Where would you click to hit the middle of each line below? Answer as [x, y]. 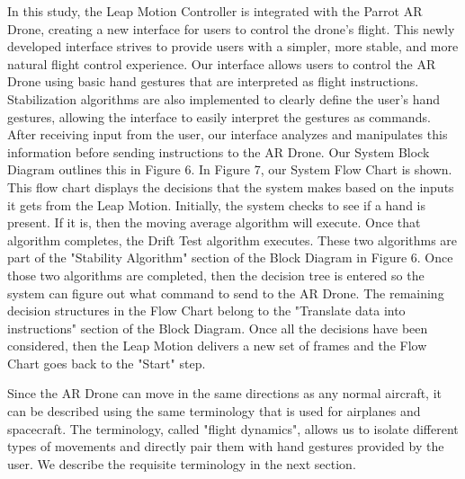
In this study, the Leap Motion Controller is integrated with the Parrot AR [215, 11]
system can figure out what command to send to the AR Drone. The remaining [226, 293]
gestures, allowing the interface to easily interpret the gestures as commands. [219, 116]
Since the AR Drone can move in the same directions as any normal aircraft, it [224, 393]
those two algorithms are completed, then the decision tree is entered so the [216, 275]
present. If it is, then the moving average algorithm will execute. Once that [214, 222]
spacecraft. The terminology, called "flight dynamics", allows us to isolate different [233, 428]
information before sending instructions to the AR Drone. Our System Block [219, 151]
